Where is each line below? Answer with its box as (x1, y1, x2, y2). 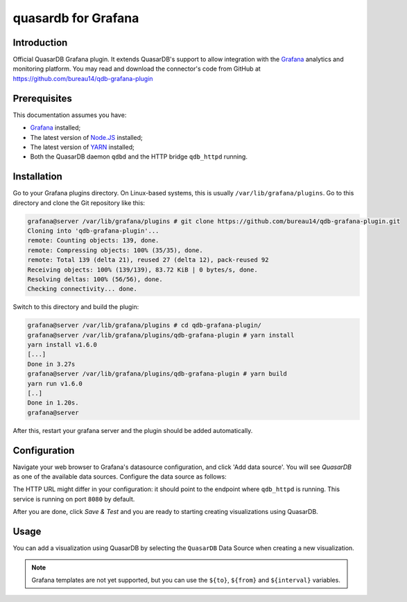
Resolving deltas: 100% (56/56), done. (27, 275, 163, 283)
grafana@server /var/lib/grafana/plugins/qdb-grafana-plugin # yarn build (27, 370, 288, 378)
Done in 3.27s (27, 360, 76, 368)
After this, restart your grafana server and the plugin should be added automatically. (12, 426, 253, 434)
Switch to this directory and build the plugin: (12, 303, 139, 311)
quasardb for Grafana (12, 10, 139, 26)
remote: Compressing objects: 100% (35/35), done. (27, 246, 204, 254)
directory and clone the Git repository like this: (12, 198, 146, 207)
